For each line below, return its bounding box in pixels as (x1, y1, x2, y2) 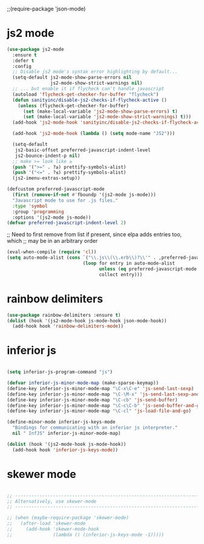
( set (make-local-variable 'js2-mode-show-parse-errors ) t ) (22, 108, 178, 114)
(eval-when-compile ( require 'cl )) (7, 249, 97, 255)
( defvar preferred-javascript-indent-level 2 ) (7, 220, 127, 226)
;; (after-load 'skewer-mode (7, 520, 86, 526)
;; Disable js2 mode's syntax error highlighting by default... (12, 69, 178, 75)
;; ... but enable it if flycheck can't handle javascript (12, 86, 165, 92)
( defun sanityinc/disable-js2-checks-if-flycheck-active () (12, 97, 167, 103)
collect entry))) (99, 271, 143, 277)
